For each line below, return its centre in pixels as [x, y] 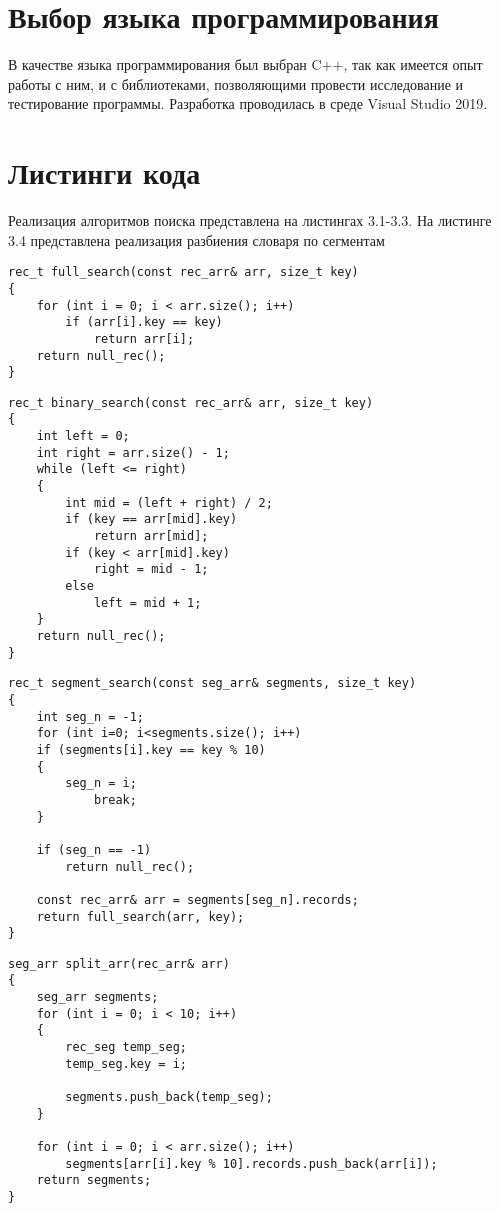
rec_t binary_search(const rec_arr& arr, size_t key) [191, 402]
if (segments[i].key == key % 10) [151, 749]
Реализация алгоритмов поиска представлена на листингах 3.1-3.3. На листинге [250, 220]
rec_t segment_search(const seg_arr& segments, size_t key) [212, 683]
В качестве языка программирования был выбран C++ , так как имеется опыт [245, 64]
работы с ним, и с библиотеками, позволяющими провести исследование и [236, 83]
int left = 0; [83, 436]
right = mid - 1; [151, 569]
